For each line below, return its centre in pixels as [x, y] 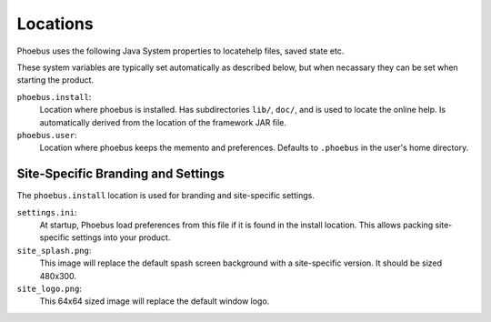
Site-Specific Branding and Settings [120, 174]
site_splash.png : [54, 250]
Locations [55, 24]
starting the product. [55, 80]
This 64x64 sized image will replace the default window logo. [155, 301]
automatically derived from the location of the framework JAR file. [163, 122]
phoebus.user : [47, 135]
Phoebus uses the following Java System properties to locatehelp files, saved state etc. [180, 51]
